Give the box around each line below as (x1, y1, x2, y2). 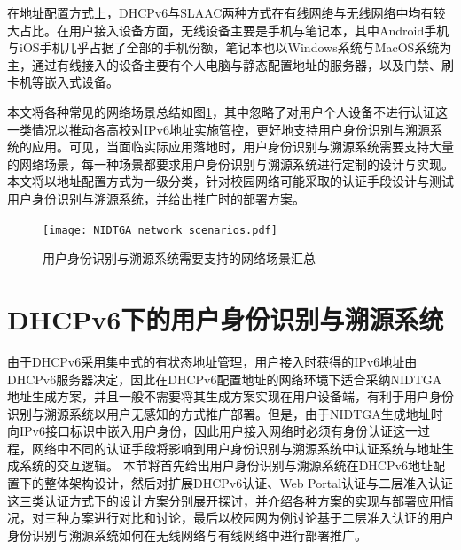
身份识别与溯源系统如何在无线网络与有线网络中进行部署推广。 (7, 525, 367, 544)
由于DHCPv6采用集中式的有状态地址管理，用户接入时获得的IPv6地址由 (7, 352, 418, 370)
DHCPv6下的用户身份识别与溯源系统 (7, 300, 444, 337)
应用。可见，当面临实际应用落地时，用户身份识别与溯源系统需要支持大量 (31, 137, 454, 156)
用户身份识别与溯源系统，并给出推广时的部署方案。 (7, 189, 305, 207)
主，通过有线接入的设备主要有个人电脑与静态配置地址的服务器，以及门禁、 (7, 55, 441, 74)
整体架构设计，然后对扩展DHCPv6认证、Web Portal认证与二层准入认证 (43, 474, 454, 492)
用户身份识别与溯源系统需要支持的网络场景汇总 (43, 249, 316, 267)
